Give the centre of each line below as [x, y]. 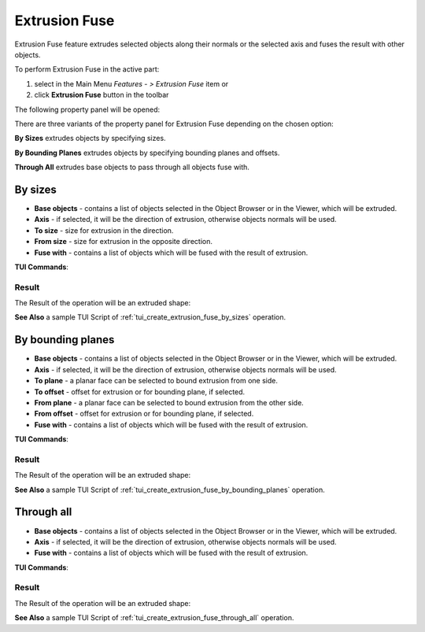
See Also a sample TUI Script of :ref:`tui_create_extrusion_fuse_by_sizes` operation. [150, 317]
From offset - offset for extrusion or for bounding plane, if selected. [144, 414]
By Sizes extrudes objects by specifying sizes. [90, 139]
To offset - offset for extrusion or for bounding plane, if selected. [140, 392]
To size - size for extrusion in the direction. [104, 230]
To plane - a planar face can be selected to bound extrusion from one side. [156, 381]
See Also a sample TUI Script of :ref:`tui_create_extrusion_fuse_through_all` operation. [154, 618]
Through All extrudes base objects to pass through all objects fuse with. [132, 167]
